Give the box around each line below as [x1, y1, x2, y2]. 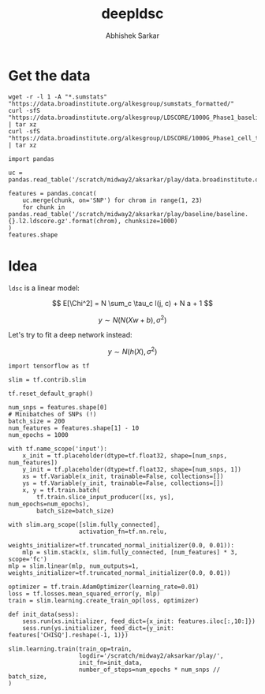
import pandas [8, 155, 55, 162]
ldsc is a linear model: [8, 283, 80, 293]
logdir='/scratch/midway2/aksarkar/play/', [78, 651, 224, 659]
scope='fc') [8, 555, 47, 563]
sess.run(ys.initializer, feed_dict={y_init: [22, 624, 175, 632]
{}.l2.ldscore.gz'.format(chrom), [8, 217, 122, 225]
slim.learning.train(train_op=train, [8, 644, 132, 653]
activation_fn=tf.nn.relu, [78, 528, 168, 535]
